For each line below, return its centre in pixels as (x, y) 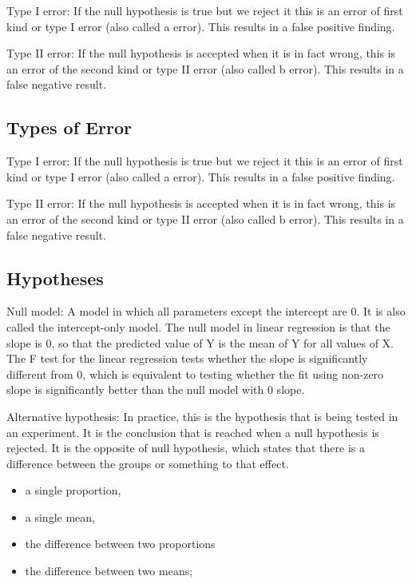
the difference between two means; (109, 571)
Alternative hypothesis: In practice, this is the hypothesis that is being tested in (202, 416)
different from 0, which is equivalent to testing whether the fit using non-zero (195, 373)
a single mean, (60, 516)
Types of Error (69, 127)
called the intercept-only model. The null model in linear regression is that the (198, 326)
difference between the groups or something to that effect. (148, 463)
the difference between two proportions (120, 544)
